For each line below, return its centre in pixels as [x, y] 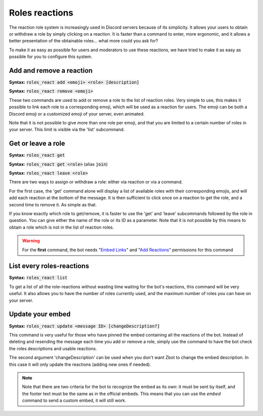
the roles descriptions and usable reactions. [53, 348]
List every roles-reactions [49, 266]
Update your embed [40, 314]
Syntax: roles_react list [38, 277]
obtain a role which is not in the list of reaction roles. [61, 227]
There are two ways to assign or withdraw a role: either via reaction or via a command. [96, 182]
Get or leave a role [37, 144]
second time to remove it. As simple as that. [53, 204]
